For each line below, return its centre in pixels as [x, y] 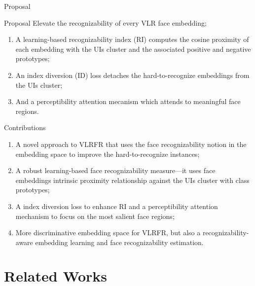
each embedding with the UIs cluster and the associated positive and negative [133, 49]
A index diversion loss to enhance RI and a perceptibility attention [117, 206]
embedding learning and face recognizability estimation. [119, 242]
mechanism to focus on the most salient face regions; [95, 216]
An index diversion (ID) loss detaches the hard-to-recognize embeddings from [132, 75]
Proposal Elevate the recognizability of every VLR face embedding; [105, 22]
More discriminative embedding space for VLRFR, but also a [108, 232]
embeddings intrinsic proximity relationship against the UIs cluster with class [132, 180]
